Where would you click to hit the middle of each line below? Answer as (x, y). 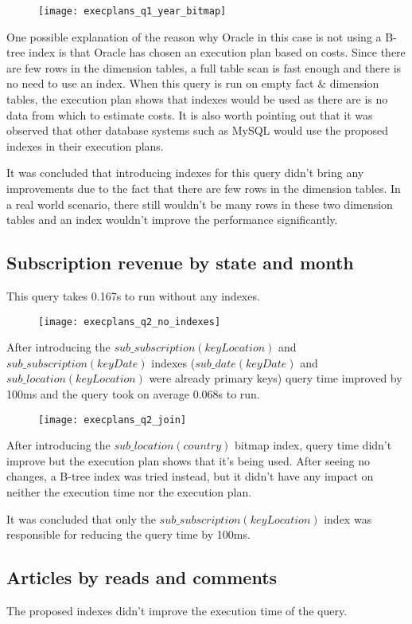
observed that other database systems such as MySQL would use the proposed (198, 130)
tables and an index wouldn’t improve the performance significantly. (172, 220)
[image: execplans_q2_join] (113, 420)
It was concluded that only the (81, 518)
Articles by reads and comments (142, 577)
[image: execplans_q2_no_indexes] (130, 322)
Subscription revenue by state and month (180, 263)
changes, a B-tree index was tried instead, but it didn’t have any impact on (190, 476)
